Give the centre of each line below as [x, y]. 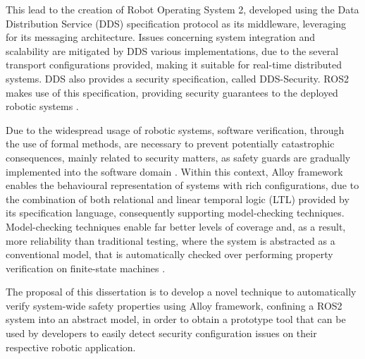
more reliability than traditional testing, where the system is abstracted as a [171, 240]
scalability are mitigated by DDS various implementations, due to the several [172, 50]
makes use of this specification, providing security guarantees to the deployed [172, 92]
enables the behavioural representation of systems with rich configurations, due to [182, 185]
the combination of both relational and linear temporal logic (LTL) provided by [178, 199]
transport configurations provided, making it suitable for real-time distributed [174, 65]
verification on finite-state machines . [86, 268]
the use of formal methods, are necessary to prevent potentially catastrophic [170, 144]
